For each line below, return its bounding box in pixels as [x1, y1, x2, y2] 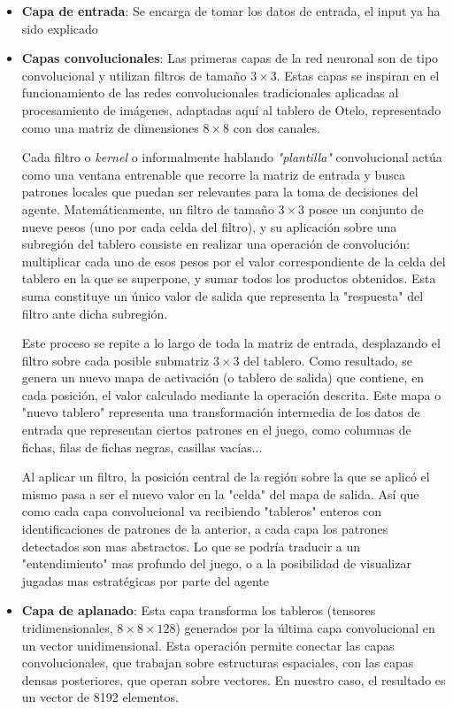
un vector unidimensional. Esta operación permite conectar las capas [21, 636, 395, 654]
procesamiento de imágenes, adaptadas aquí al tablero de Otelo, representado [21, 100, 441, 119]
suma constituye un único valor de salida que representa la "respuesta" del [21, 286, 424, 304]
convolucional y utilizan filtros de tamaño [21, 66, 247, 84]
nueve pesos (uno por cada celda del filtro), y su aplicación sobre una [21, 217, 397, 235]
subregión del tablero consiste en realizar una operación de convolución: [21, 235, 411, 253]
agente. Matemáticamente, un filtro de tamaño [21, 199, 274, 218]
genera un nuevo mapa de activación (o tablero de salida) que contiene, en [21, 368, 425, 387]
